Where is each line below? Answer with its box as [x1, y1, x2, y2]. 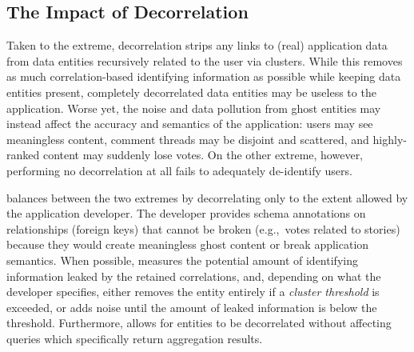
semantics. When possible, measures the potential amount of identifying [6, 251, 358, 268]
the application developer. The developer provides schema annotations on [6, 205, 366, 222]
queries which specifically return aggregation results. [6, 330, 263, 346]
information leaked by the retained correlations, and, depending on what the [6, 267, 381, 284]
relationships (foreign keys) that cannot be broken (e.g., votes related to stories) [6, 220, 400, 237]
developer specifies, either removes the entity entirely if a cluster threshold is [6, 283, 380, 300]
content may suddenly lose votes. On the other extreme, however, [42, 146, 364, 163]
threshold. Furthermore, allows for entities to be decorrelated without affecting [6, 314, 392, 331]
